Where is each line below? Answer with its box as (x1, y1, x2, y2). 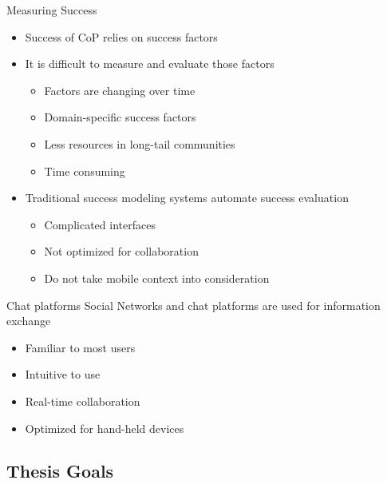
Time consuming (44, 162, 125, 179)
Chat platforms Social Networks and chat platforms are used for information (6, 296, 381, 313)
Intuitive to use (25, 366, 101, 383)
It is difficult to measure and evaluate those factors (25, 55, 274, 72)
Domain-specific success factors (44, 109, 196, 125)
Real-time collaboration (25, 392, 140, 409)
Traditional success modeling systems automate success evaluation (25, 189, 349, 206)
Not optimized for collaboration (44, 243, 199, 260)
